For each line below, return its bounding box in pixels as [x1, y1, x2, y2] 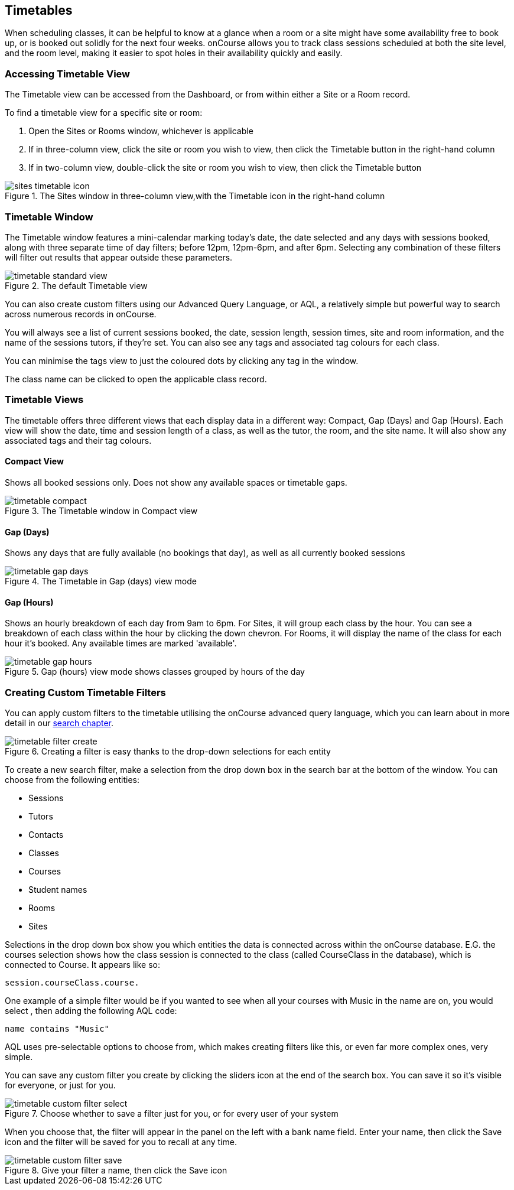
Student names [28, 885, 87, 895]
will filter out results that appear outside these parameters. [5, 252, 233, 262]
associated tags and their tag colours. [5, 435, 152, 446]
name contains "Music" [5, 1024, 110, 1034]
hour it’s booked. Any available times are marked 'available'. [5, 638, 237, 649]
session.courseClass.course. [5, 978, 139, 988]
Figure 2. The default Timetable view [5, 280, 148, 291]
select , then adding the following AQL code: [5, 1006, 177, 1016]
